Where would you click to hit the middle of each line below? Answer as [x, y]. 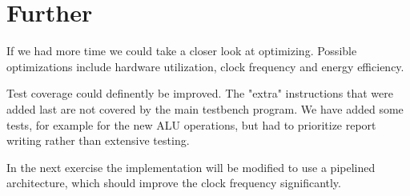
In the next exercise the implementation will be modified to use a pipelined [191, 167]
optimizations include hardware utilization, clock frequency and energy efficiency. [205, 66]
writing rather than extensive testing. [98, 140]
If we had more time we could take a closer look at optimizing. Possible [182, 51]
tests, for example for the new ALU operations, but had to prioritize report [191, 124]
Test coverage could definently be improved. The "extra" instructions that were [200, 93]
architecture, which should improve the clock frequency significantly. [174, 183]
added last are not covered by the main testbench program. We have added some [205, 108]
